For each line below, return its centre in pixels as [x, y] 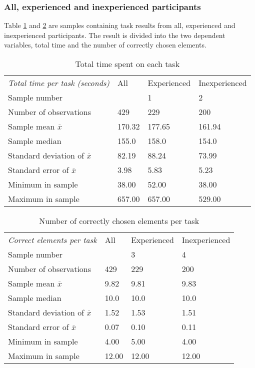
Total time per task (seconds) [59, 83]
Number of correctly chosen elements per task [119, 221]
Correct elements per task [52, 240]
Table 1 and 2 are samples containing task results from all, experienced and [120, 25]
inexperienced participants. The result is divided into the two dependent [115, 35]
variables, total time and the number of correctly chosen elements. [105, 45]
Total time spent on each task [127, 64]
